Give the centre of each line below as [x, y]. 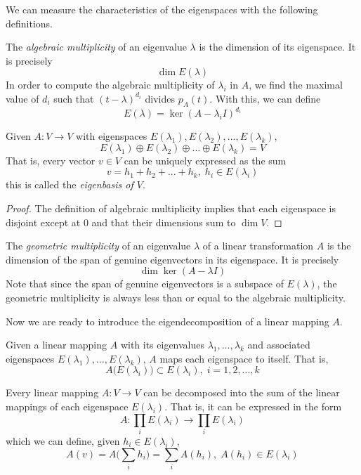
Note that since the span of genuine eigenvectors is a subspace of [145, 284]
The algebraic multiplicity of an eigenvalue [96, 47]
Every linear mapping [52, 392]
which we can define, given [63, 440]
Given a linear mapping [57, 345]
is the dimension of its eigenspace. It [277, 47]
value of [22, 98]
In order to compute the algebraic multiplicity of [110, 85]
